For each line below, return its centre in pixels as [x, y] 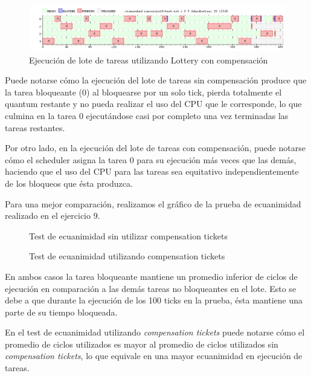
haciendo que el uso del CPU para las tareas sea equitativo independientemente [152, 171]
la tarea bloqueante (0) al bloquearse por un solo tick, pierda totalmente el [143, 92]
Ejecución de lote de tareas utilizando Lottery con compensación [149, 60]
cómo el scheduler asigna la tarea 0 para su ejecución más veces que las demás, [151, 159]
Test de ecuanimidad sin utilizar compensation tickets [128, 235]
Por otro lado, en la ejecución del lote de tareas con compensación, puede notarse [155, 148]
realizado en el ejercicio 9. [53, 216]
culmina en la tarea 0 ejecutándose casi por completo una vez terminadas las [147, 115]
